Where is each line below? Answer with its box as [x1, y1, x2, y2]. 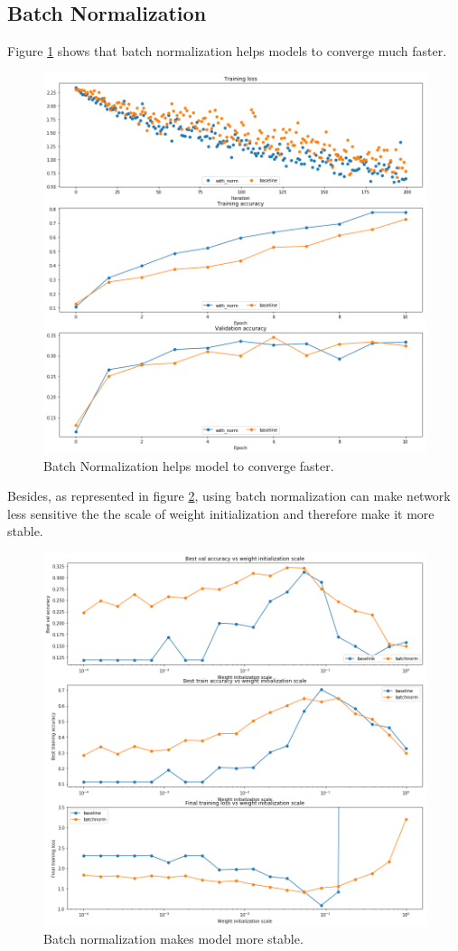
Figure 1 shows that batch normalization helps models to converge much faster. [7, 42, 447, 61]
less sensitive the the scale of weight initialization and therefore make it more [7, 504, 435, 523]
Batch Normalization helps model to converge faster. [43, 456, 334, 475]
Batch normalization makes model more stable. [43, 929, 304, 948]
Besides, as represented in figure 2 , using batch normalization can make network [7, 486, 451, 505]
